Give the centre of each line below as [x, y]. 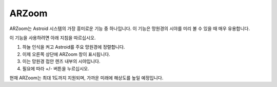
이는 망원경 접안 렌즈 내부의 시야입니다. [61, 62]
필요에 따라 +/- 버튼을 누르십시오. [56, 68]
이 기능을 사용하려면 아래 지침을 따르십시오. [53, 38]
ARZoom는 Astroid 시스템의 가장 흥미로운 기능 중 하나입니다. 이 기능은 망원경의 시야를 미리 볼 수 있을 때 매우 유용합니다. [130, 28]
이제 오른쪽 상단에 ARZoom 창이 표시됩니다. [66, 54]
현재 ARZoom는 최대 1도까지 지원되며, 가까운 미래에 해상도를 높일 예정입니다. [86, 78]
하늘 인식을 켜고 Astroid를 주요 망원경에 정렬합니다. [74, 47]
